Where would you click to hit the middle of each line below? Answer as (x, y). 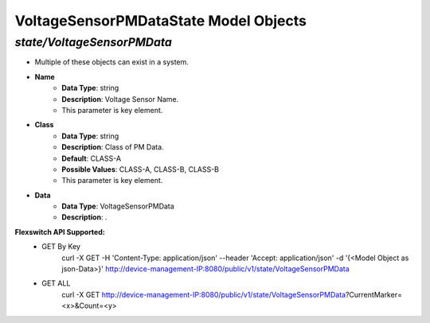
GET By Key (61, 247)
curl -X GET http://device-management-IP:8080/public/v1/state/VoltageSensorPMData (204, 294)
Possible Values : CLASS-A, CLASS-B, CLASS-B (140, 169)
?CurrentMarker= (373, 294)
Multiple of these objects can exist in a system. (111, 62)
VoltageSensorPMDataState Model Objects (160, 21)
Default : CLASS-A (92, 158)
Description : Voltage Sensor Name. (120, 99)
